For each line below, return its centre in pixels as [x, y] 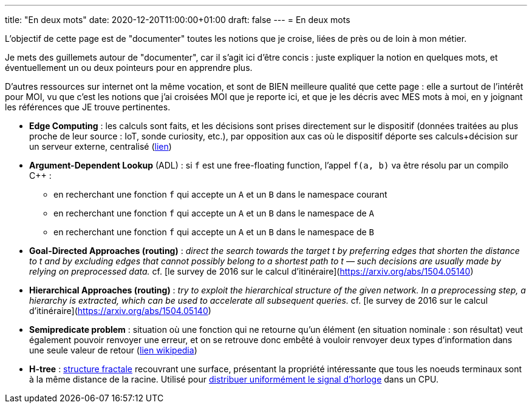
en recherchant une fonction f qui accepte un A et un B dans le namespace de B [214, 232]
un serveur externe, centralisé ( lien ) [101, 146]
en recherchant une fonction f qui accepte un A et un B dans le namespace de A [214, 213]
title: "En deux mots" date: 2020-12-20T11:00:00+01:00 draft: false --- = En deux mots [178, 20]
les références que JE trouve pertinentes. [88, 107]
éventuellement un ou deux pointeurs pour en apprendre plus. [129, 68]
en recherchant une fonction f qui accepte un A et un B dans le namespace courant [220, 194]
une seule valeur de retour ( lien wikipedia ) [113, 350]
